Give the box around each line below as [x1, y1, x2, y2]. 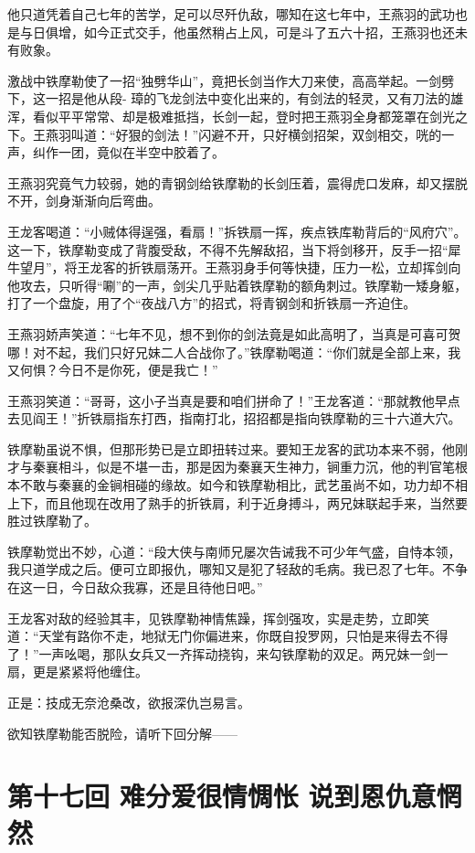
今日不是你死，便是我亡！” [58, 360, 218, 379]
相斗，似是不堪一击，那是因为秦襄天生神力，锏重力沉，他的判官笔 [58, 457, 455, 476]
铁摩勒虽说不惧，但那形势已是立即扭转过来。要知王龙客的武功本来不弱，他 [7, 439, 455, 458]
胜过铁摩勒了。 [7, 511, 97, 530]
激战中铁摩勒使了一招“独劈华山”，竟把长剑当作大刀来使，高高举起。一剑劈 [7, 70, 455, 90]
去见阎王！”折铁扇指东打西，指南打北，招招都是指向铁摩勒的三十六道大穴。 [7, 409, 461, 428]
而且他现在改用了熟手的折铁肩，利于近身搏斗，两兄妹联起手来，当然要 [45, 493, 468, 512]
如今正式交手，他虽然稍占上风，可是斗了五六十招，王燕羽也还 [83, 22, 455, 41]
